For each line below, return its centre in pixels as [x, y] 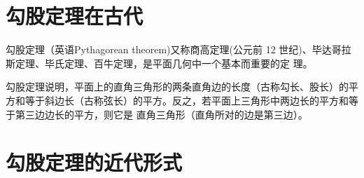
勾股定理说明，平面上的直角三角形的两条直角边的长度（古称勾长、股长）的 [177, 87]
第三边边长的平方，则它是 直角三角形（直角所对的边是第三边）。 [161, 114]
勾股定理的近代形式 [94, 162]
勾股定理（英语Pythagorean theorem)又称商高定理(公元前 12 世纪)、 [159, 49]
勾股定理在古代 [75, 16]
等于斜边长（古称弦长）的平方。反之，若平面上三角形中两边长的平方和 [187, 100]
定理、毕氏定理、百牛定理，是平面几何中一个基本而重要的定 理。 [164, 63]
